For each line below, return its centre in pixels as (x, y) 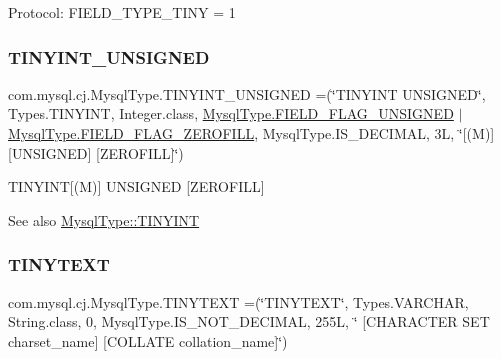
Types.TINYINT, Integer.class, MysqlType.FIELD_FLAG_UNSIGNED (231, 113)
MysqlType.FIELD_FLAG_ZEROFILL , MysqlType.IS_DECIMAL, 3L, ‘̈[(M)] (251, 133)
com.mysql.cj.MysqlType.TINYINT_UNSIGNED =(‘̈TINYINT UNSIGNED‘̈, (247, 93)
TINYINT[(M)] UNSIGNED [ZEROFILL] (136, 186)
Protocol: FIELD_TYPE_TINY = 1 (122, 12)
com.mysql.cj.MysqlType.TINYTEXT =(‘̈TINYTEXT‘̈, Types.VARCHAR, (238, 301)
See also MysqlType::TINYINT (104, 219)
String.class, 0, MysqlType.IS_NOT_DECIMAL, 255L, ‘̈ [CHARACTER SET (249, 321)
